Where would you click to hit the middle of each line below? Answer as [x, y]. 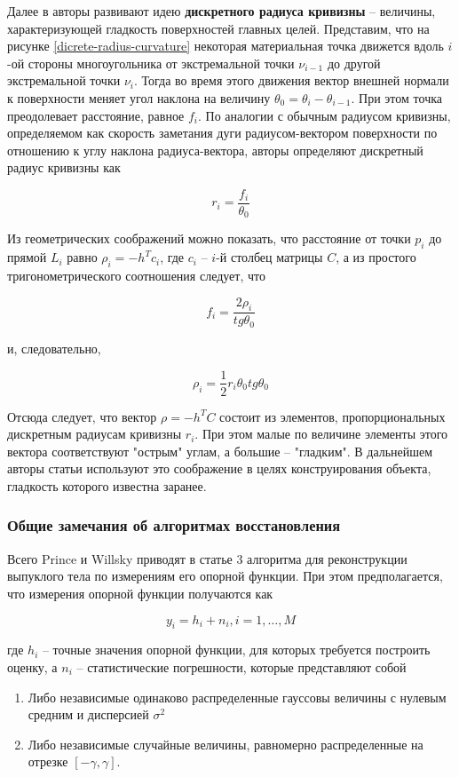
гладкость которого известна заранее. [107, 485]
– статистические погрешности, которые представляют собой [241, 666]
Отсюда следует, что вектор [82, 416]
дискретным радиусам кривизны [95, 434]
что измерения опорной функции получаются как [140, 593]
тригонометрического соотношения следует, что [136, 276]
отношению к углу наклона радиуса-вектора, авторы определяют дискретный [215, 150]
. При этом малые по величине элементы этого [321, 434]
